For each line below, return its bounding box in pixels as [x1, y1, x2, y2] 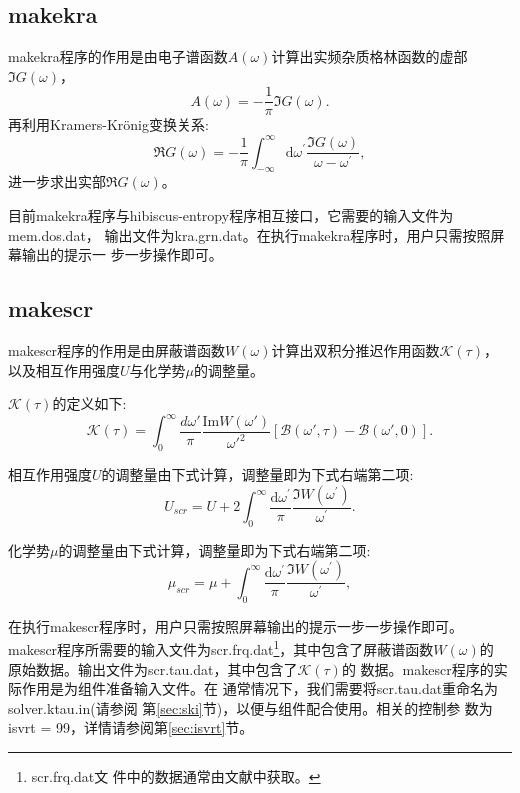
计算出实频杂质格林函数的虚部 [271, 46, 468, 67]
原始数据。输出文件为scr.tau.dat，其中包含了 [8, 658, 298, 679]
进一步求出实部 [8, 171, 106, 192]
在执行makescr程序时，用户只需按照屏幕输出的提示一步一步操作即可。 [8, 615, 464, 636]
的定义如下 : [52, 393, 127, 414]
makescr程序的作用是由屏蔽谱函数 [8, 339, 226, 360]
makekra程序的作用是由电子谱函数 [8, 46, 228, 67]
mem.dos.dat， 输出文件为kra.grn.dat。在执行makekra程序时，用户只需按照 [8, 224, 491, 245]
